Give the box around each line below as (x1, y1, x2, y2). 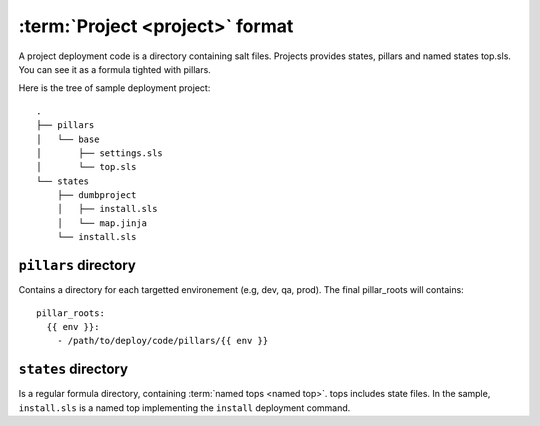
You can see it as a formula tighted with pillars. (18, 63, 212, 75)
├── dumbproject (56, 190, 137, 201)
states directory (18, 361, 129, 378)
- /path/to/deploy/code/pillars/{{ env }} (56, 335, 269, 347)
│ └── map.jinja (56, 217, 148, 229)
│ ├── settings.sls (36, 147, 164, 159)
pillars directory (18, 257, 137, 274)
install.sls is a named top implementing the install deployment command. (18, 401, 351, 414)
